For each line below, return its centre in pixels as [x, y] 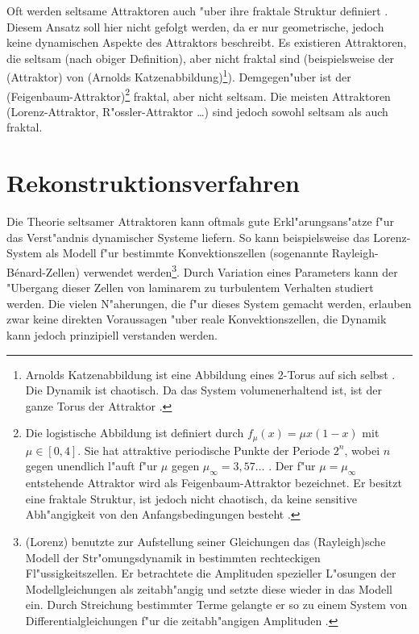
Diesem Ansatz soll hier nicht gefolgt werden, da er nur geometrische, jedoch [195, 26]
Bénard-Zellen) [43, 271]
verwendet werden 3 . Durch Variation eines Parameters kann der [241, 270]
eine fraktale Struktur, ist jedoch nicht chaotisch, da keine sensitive [191, 498]
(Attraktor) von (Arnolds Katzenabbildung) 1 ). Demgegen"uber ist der [179, 76]
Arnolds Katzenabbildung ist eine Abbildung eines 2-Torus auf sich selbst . [210, 374]
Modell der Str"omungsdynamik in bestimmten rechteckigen [173, 557]
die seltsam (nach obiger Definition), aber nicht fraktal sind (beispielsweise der [201, 58]
